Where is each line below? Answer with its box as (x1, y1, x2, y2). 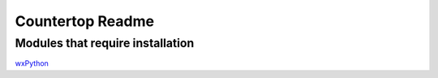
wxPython (15, 58, 49, 68)
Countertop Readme (15, 12, 154, 30)
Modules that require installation (15, 36, 195, 50)
